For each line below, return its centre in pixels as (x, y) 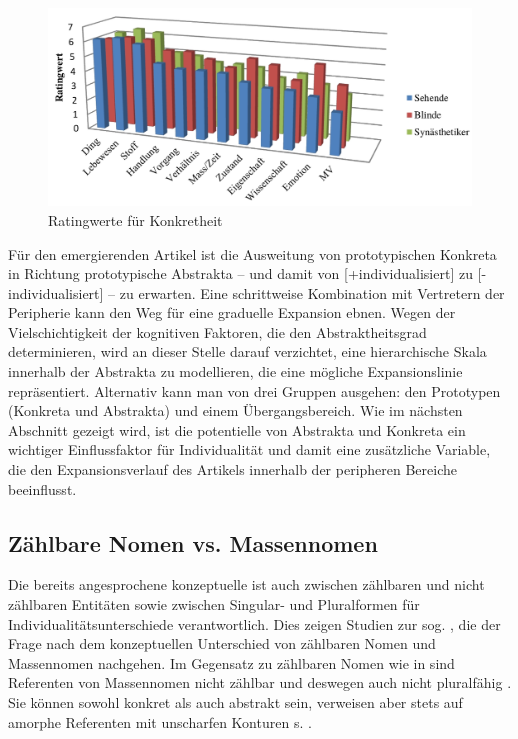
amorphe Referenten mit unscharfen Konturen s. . (160, 721)
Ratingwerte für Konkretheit (135, 219)
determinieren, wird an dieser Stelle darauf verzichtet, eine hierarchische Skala (247, 351)
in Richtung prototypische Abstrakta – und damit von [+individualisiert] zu (240, 273)
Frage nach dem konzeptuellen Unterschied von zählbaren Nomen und (222, 643)
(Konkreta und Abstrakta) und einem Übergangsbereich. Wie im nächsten (235, 410)
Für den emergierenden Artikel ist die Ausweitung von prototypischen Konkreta (252, 253)
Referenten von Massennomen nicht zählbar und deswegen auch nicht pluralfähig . (260, 682)
